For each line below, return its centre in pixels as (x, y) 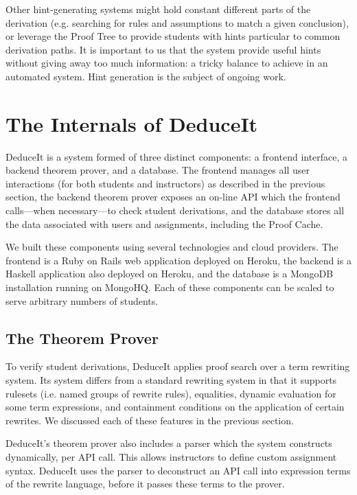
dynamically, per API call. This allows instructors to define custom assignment (171, 456)
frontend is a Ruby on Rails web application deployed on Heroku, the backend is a (178, 260)
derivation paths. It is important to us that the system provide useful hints (163, 49)
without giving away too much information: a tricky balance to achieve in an (167, 63)
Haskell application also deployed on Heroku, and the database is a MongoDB (170, 274)
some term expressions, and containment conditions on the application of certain (175, 407)
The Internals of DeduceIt (132, 123)
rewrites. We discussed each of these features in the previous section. (150, 420)
